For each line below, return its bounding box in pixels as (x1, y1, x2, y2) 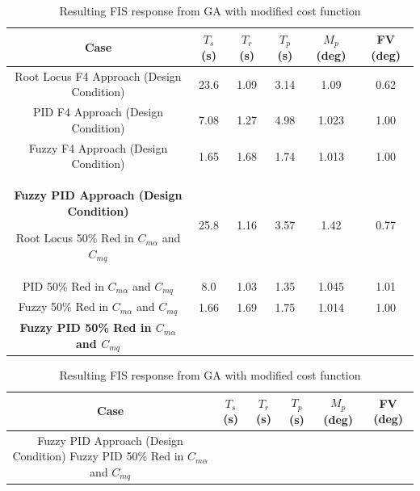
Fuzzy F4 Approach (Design (28, 139, 168, 156)
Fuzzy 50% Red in (18, 298, 109, 315)
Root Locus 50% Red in (15, 229, 134, 246)
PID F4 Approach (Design (32, 103, 164, 120)
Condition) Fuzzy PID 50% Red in (12, 447, 184, 464)
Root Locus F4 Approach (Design (15, 67, 182, 84)
